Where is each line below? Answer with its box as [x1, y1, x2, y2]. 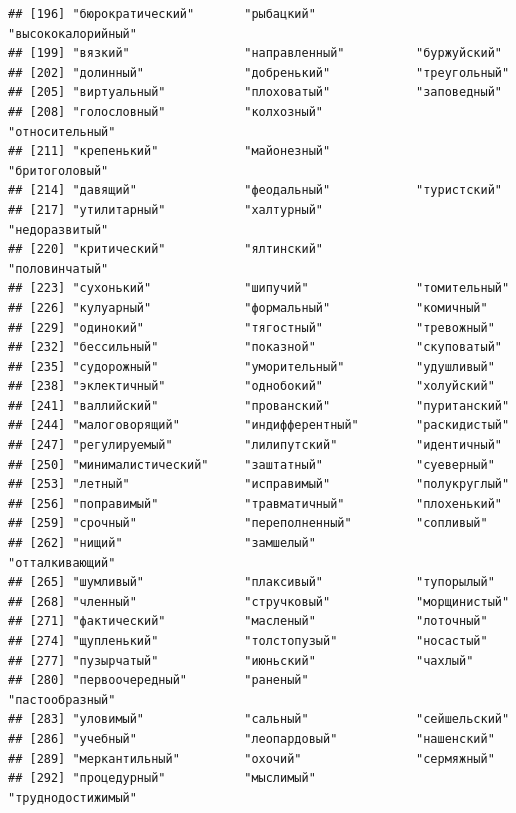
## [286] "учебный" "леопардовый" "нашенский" [8, 731, 495, 746]
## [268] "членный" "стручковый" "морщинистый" [8, 594, 510, 609]
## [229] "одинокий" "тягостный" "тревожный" [8, 320, 495, 335]
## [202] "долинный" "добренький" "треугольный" [8, 65, 510, 80]
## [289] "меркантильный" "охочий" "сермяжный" [8, 751, 495, 766]
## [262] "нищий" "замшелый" [8, 536, 316, 551]
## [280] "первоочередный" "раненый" [8, 673, 309, 688]
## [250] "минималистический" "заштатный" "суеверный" [8, 457, 495, 472]
